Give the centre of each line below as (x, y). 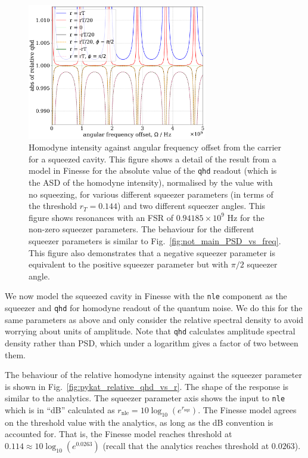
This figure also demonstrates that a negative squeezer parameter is (152, 252)
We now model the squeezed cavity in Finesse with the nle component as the (146, 296)
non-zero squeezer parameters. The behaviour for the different (141, 229)
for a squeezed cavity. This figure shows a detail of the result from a (153, 159)
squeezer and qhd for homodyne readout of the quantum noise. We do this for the (154, 308)
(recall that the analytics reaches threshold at (186, 445)
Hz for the (246, 217)
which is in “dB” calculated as (60, 410)
